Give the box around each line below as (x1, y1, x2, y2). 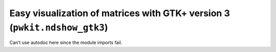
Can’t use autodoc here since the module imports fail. (9, 39, 123, 45)
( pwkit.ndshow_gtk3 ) (9, 22, 108, 33)
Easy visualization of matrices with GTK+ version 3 (9, 8, 230, 19)
